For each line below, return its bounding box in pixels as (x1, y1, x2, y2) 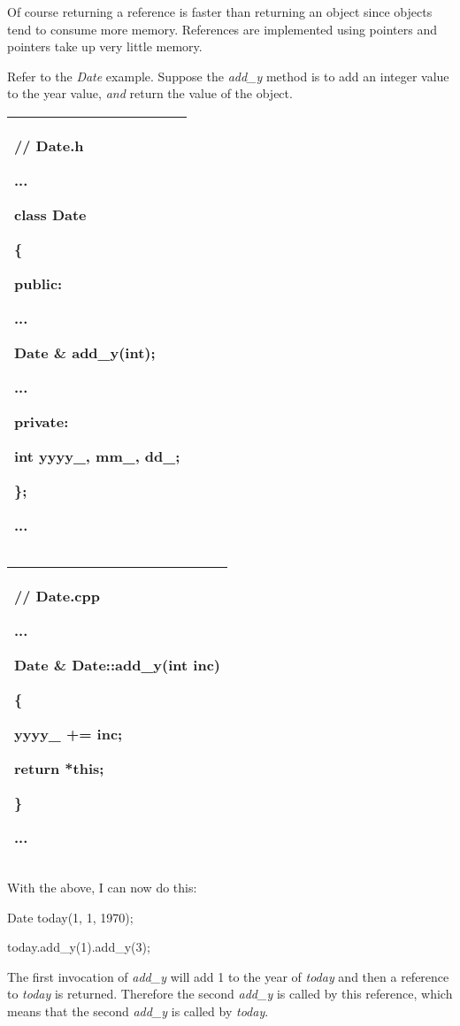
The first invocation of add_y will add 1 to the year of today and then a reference (7, 967, 449, 985)
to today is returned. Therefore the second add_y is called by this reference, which (7, 984, 453, 1003)
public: (14, 272, 63, 294)
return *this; (14, 757, 104, 778)
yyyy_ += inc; (14, 723, 123, 744)
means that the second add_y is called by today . (7, 1001, 269, 1020)
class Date (14, 203, 87, 225)
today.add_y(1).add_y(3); (7, 938, 150, 956)
